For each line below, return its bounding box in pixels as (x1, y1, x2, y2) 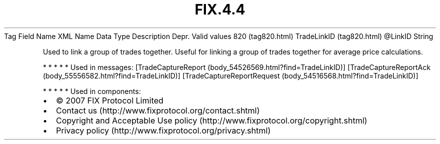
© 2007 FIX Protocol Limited (56, 95, 164, 105)
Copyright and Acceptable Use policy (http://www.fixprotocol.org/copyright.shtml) (56, 115, 368, 125)
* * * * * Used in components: (43, 86, 141, 95)
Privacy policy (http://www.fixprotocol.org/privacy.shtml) (56, 125, 271, 135)
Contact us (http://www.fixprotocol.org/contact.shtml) (56, 105, 260, 115)
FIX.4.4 (194, 1, 246, 18)
